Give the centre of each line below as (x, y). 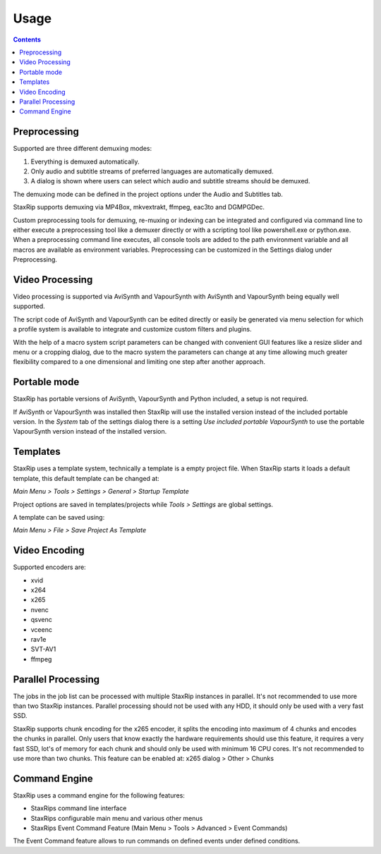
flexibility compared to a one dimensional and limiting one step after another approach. (139, 362)
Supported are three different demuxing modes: (83, 149)
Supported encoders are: (49, 567)
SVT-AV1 (43, 649)
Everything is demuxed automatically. (85, 161)
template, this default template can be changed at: (86, 478)
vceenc (42, 629)
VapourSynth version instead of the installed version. (90, 432)
